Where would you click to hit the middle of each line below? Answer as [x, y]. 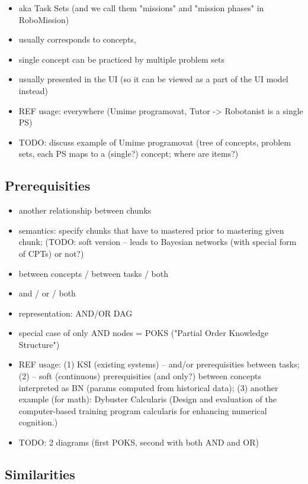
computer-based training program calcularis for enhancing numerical [143, 410]
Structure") [39, 344]
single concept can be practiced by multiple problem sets [121, 59]
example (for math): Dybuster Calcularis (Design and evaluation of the [147, 399]
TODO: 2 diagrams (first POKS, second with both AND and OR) [139, 442]
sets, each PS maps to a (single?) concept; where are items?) [129, 154]
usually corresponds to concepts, [77, 39]
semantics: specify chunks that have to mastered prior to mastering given [151, 230]
